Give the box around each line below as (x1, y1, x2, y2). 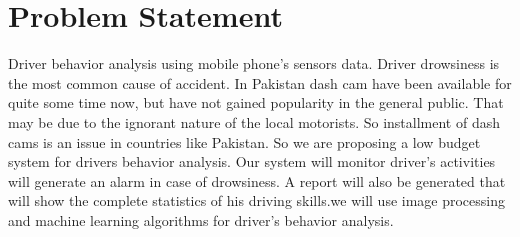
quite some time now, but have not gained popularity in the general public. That (8, 92, 504, 113)
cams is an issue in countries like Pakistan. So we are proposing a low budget (8, 131, 481, 152)
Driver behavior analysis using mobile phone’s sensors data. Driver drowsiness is (8, 53, 500, 74)
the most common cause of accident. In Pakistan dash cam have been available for (8, 72, 512, 93)
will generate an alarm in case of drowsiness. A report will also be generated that (8, 170, 506, 191)
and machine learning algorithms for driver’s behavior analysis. (8, 209, 394, 230)
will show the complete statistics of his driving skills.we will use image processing (8, 190, 506, 211)
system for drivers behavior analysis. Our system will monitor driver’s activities (8, 151, 496, 172)
